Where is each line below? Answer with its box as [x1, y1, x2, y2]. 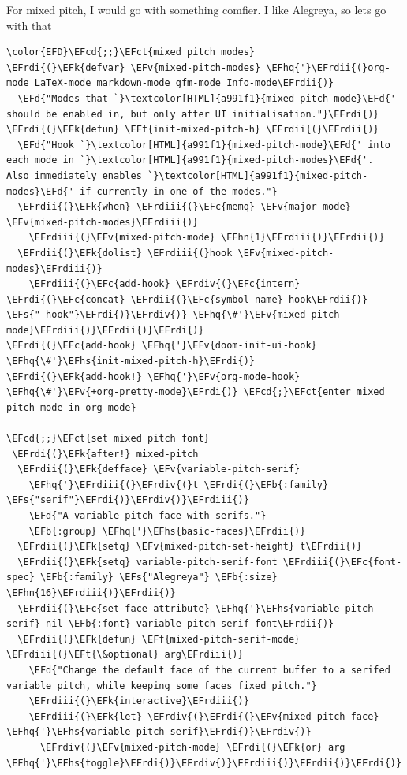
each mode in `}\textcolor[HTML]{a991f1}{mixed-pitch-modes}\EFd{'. [6, 155, 374, 166]
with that [6, 17, 52, 33]
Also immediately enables [6, 170, 142, 181]
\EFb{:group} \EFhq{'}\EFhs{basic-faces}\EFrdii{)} [28, 525, 306, 537]
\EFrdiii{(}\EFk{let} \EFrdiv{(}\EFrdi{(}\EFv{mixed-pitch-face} [28, 710, 379, 722]
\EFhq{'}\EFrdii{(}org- [266, 61, 390, 73]
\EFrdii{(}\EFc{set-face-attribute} [17, 602, 210, 614]
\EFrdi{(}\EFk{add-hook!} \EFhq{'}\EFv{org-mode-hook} [6, 371, 301, 382]
